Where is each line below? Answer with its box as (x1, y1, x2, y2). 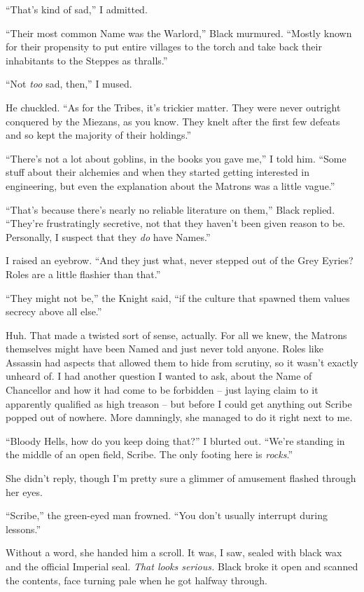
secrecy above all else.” (6, 304, 102, 319)
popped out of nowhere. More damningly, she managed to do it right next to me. (6, 410, 353, 425)
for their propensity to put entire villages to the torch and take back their (6, 39, 322, 54)
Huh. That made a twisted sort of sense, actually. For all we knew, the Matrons (6, 327, 347, 342)
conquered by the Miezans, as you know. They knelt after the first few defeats (6, 113, 340, 128)
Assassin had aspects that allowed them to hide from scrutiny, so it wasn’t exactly (6, 354, 358, 369)
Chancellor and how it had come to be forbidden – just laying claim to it (6, 383, 318, 397)
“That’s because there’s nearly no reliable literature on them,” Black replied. (6, 202, 335, 216)
